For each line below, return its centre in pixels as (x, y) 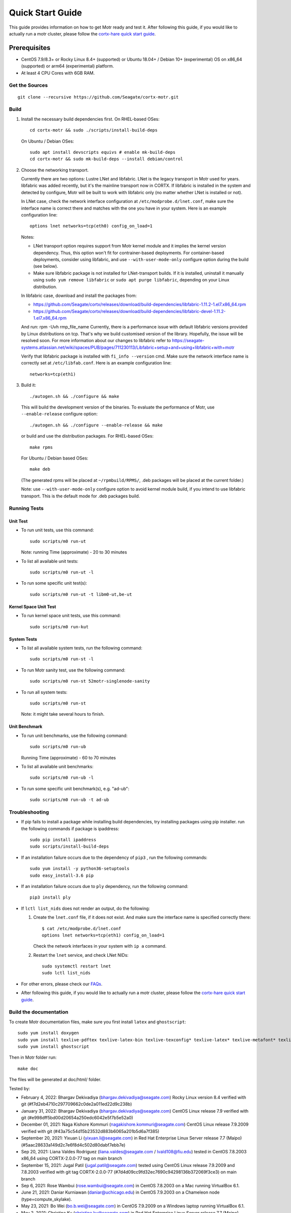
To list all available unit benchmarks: (57, 766)
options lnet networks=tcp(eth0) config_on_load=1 (91, 226)
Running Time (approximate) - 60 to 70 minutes (68, 757)
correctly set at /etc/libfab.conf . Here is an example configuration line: (96, 363)
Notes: (28, 237)
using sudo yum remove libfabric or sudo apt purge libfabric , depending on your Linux (131, 280)
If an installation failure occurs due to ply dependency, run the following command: (105, 886)
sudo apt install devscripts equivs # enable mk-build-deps (103, 152)
